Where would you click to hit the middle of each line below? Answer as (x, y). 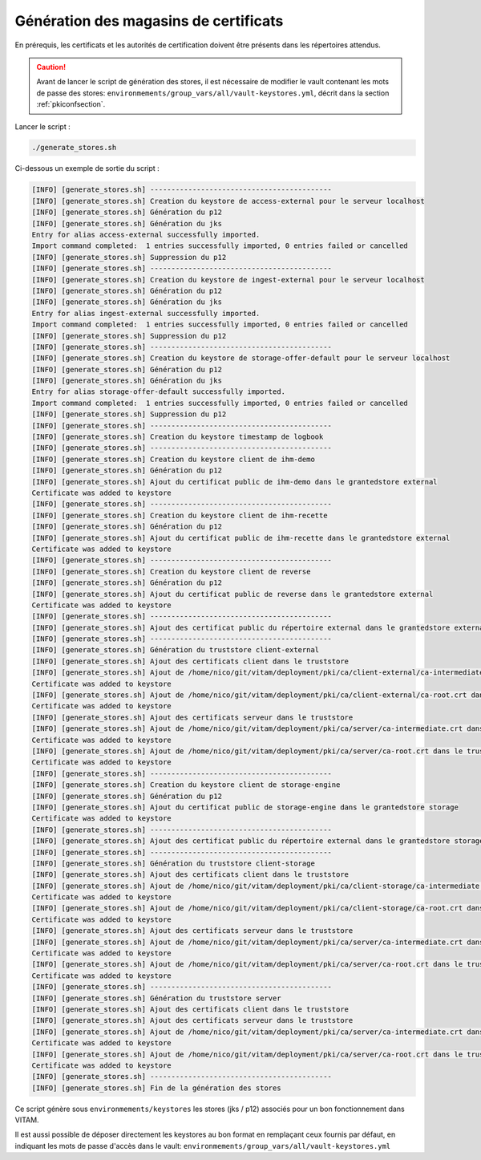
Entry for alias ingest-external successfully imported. (146, 313)
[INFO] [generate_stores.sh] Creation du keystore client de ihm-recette (180, 515)
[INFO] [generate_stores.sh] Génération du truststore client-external (176, 650)
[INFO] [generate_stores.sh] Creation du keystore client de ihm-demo (174, 459)
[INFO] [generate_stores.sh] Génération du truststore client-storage (174, 863)
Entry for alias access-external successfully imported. (146, 235)
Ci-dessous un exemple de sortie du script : (87, 168)
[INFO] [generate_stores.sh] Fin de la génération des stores (156, 1088)
